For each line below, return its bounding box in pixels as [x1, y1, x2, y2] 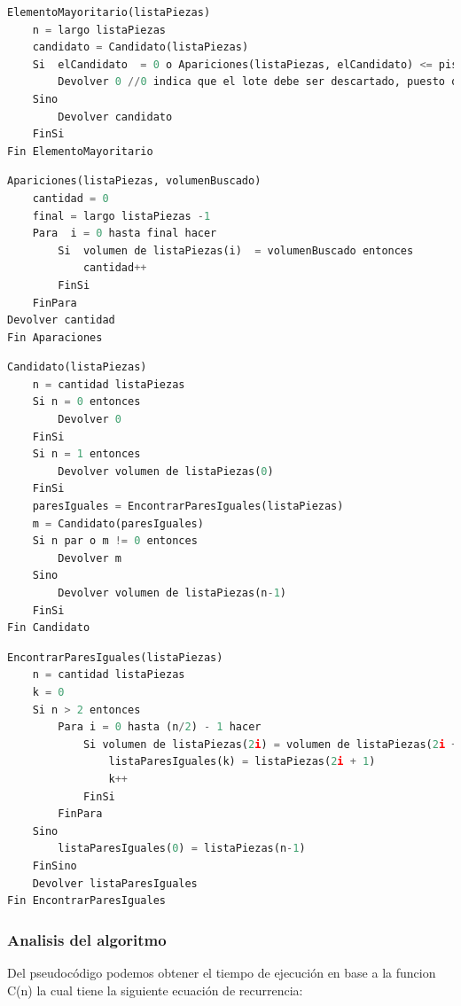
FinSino [32, 859, 77, 872]
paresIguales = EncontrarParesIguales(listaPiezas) [32, 500, 344, 513]
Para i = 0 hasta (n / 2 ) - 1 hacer [58, 721, 262, 734]
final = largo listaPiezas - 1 [32, 209, 211, 222]
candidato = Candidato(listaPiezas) [32, 41, 249, 54]
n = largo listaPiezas [32, 23, 166, 36]
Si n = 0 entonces [32, 395, 141, 409]
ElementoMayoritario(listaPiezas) [7, 6, 211, 19]
